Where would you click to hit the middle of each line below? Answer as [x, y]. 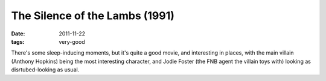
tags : [18, 41]
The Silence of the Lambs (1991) [93, 16]
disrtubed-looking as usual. [45, 70]
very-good [72, 41]
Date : [18, 34]
